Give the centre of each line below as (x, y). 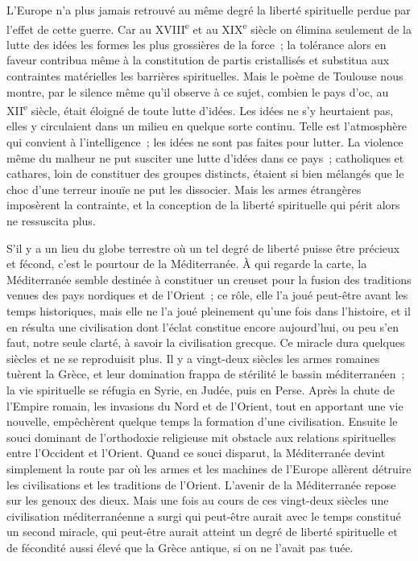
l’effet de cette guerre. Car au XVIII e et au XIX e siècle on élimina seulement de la (209, 27)
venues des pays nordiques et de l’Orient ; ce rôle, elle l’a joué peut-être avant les (207, 295)
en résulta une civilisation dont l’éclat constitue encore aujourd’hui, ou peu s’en (203, 326)
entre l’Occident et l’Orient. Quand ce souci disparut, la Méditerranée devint (196, 453)
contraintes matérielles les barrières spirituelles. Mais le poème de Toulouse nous (205, 76)
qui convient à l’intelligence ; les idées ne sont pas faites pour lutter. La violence (205, 142)
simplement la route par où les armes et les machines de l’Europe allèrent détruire (209, 468)
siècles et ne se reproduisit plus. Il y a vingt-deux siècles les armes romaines (193, 358)
